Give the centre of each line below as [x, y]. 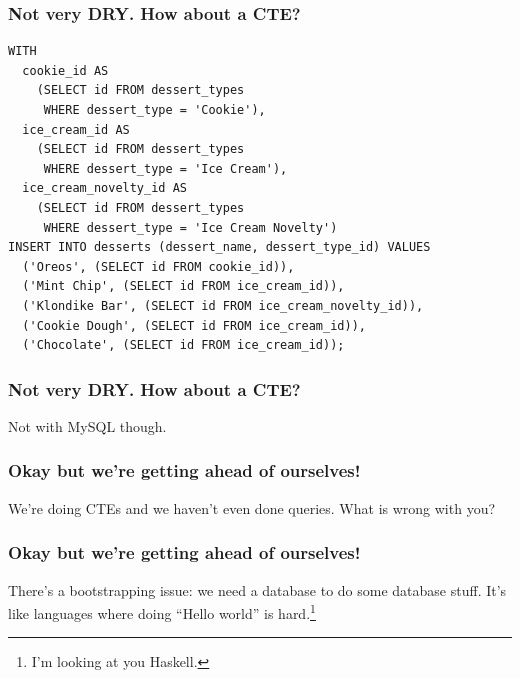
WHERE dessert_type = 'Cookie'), [154, 110]
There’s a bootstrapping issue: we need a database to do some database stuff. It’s [257, 589]
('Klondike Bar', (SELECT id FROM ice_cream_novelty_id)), [223, 305]
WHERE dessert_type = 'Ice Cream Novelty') [190, 227]
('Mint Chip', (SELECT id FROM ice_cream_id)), [183, 286]
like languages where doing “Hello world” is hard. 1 [162, 611]
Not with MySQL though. [87, 425]
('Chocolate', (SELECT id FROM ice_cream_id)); [183, 345]
